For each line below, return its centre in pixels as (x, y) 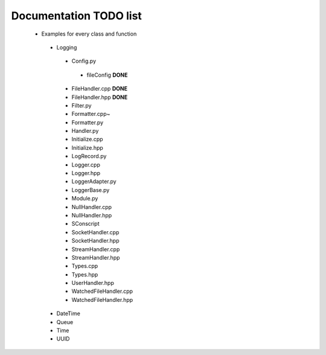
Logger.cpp (86, 165)
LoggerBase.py (91, 190)
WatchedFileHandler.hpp (102, 299)
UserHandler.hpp (93, 283)
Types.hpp (85, 274)
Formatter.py (88, 122)
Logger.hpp (86, 173)
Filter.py (81, 105)
